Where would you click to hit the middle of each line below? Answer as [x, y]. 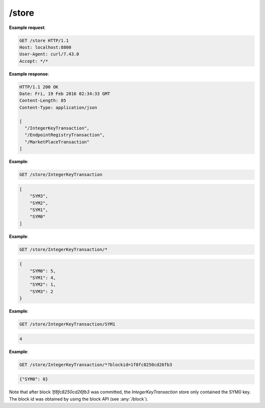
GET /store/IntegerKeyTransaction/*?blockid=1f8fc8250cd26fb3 [96, 364]
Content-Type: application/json [58, 107]
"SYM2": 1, [43, 285]
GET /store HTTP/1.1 [44, 40]
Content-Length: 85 [43, 101]
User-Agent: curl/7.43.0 [49, 54]
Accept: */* [34, 61]
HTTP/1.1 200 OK [39, 87]
